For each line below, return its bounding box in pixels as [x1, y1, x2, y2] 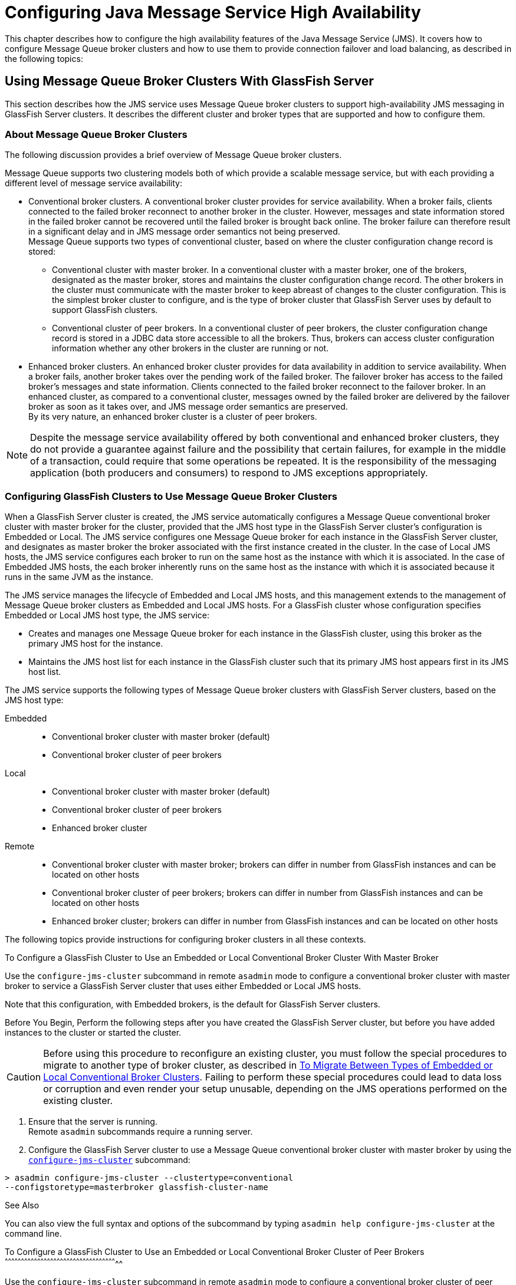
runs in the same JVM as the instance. [5, 572, 153, 582]
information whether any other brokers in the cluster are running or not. [52, 343, 329, 354]
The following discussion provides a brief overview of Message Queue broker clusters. [5, 150, 342, 160]
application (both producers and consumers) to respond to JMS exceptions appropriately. [30, 467, 428, 479]
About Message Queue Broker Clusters [5, 128, 188, 140]
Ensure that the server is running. [28, 1116, 157, 1127]
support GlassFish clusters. [52, 305, 158, 315]
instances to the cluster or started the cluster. [5, 1027, 182, 1038]
